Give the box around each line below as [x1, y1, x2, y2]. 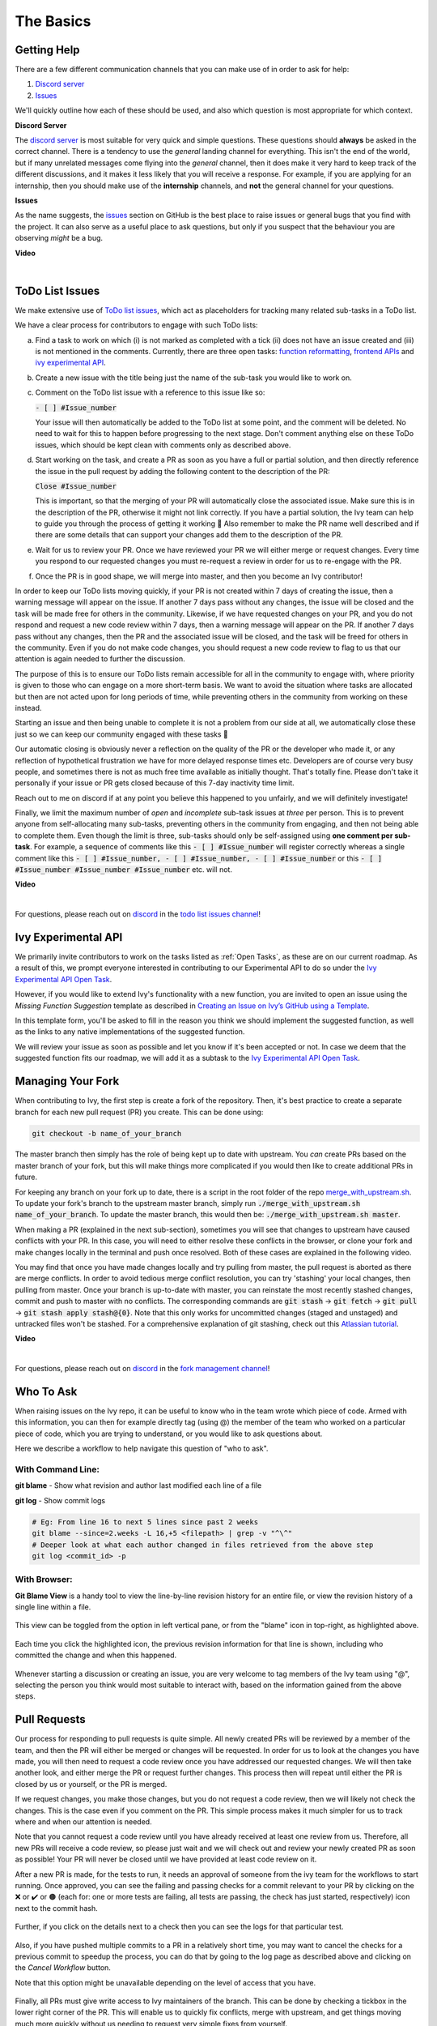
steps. [15, 1691, 36, 1701]
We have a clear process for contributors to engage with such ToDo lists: [15, 320, 258, 330]
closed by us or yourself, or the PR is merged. [15, 1779, 168, 1789]
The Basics [15, 12, 91, 30]
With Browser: [15, 1574, 73, 1585]
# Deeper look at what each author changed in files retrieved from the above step [32, 1540, 374, 1549]
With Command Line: [15, 1464, 100, 1475]
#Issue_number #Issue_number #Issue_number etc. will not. [15, 865, 232, 874]
